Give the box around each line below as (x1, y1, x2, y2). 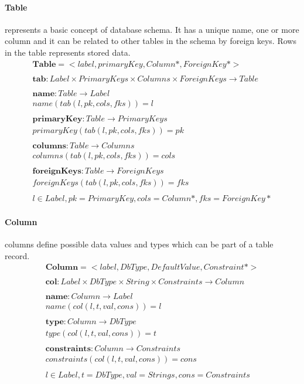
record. (5, 249, 30, 261)
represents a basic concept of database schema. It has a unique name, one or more (5, 23, 299, 35)
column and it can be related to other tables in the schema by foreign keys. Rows (5, 35, 296, 47)
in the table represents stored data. (5, 46, 131, 58)
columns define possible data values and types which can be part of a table (5, 237, 274, 250)
